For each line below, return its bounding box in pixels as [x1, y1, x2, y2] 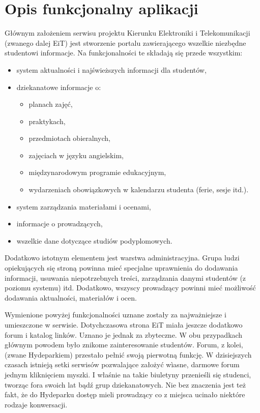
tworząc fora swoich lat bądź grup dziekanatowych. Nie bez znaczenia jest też [5, 379, 246, 390]
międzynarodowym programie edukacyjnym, [28, 167, 166, 178]
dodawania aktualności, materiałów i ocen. [5, 292, 137, 303]
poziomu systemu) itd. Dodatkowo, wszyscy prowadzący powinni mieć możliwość [5, 282, 256, 293]
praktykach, [28, 115, 66, 126]
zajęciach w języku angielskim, [28, 150, 124, 160]
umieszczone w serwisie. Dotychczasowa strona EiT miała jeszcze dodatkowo [5, 319, 243, 330]
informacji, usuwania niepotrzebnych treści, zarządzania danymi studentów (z [5, 272, 246, 283]
